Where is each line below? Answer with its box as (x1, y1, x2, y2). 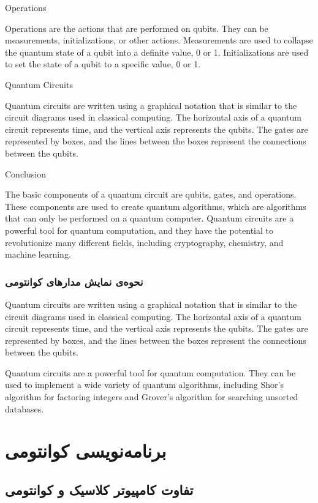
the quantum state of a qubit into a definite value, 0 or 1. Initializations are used (5, 45, 309, 58)
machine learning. (5, 248, 71, 261)
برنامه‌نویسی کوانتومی (5, 438, 167, 463)
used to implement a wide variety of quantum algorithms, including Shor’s (5, 378, 284, 391)
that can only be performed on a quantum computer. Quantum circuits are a (5, 212, 294, 225)
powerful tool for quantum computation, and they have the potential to (5, 223, 274, 236)
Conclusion (5, 167, 46, 180)
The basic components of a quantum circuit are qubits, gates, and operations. (5, 188, 297, 201)
